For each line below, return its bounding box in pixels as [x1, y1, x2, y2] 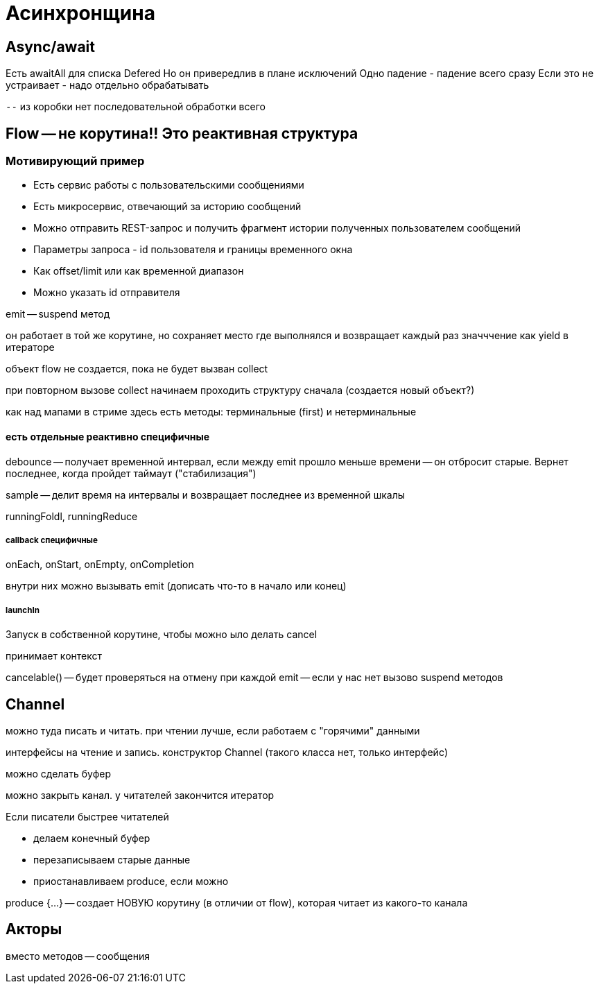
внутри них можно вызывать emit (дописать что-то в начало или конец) [6, 580, 347, 592]
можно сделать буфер [6, 768, 111, 780]
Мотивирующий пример [6, 154, 145, 169]
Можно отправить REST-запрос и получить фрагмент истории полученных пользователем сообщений [33, 222, 521, 234]
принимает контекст [6, 650, 103, 662]
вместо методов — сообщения [6, 949, 150, 962]
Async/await [6, 37, 95, 55]
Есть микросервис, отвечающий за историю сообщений [33, 200, 302, 213]
